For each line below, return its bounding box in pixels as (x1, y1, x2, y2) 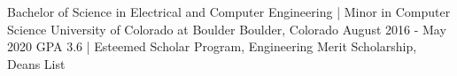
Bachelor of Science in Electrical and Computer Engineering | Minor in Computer (7, 3, 451, 20)
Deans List (7, 54, 66, 72)
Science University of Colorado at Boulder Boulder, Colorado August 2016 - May (7, 19, 446, 38)
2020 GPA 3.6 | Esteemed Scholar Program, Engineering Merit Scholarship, (7, 37, 417, 56)
